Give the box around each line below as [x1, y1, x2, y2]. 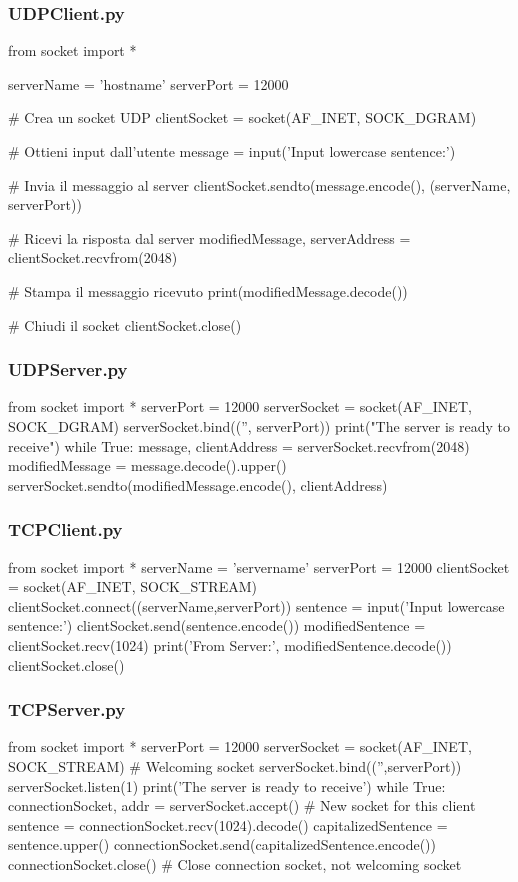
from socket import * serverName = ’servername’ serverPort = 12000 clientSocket [8, 556, 510, 577]
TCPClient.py [8, 517, 123, 542]
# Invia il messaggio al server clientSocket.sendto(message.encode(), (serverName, [8, 174, 511, 195]
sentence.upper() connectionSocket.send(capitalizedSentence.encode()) [8, 834, 436, 855]
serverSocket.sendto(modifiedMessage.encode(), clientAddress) [8, 474, 388, 495]
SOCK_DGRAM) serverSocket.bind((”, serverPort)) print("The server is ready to [8, 415, 511, 436]
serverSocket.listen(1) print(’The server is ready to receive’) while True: [8, 775, 446, 796]
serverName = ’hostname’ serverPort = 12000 [8, 73, 289, 94]
